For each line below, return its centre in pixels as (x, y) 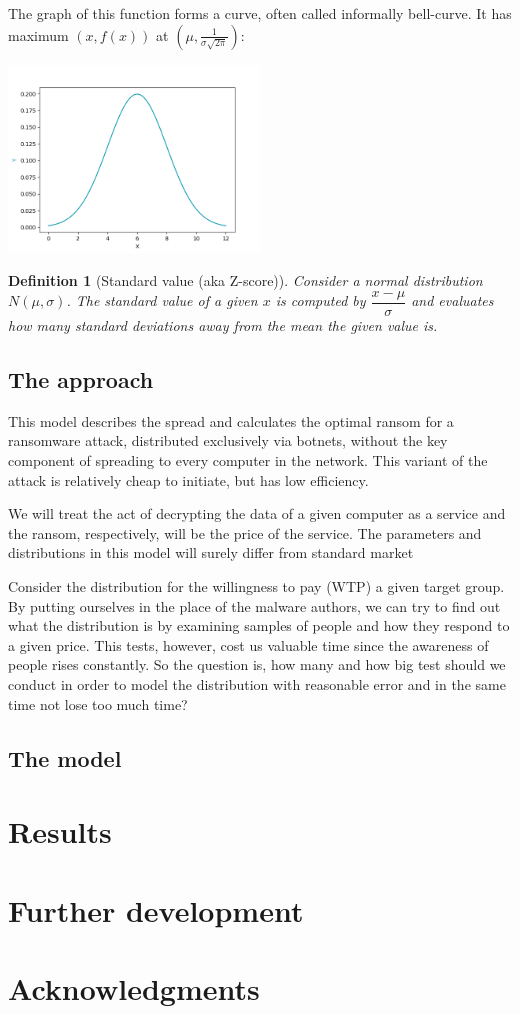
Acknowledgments (134, 987)
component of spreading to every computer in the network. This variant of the (248, 460)
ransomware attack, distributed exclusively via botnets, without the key (228, 440)
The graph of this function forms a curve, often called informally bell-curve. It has (260, 13)
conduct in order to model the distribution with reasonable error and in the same (257, 683)
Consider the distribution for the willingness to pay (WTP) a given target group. (256, 586)
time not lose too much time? (98, 703)
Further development (156, 909)
